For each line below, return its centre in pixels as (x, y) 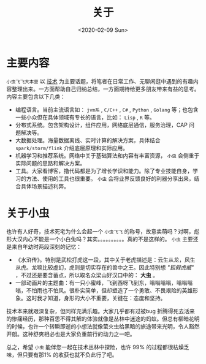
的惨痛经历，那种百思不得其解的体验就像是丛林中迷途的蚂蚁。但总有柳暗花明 (103, 319)
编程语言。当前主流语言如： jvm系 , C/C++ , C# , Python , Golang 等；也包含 (107, 109)
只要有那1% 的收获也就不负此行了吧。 (70, 355)
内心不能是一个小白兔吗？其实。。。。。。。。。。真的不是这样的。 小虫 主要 (108, 239)
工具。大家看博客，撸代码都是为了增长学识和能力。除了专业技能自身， (104, 171)
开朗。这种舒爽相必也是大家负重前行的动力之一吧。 (71, 334)
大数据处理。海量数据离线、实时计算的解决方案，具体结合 (88, 140)
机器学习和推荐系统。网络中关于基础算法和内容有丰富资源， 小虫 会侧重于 (107, 155)
